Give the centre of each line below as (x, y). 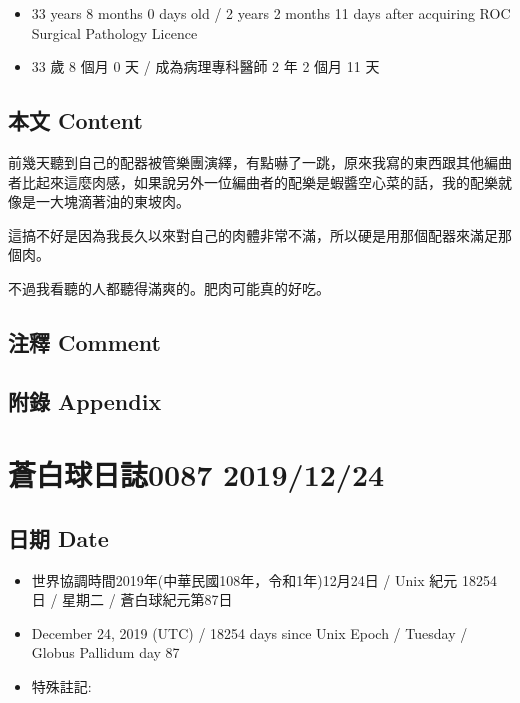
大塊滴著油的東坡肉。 (119, 201)
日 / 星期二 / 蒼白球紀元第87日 (132, 599)
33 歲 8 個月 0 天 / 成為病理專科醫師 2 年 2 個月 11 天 (205, 66)
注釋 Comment (85, 341)
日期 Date (58, 537)
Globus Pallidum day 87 (105, 652)
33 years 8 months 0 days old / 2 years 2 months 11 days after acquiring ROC (271, 13)
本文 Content (75, 120)
